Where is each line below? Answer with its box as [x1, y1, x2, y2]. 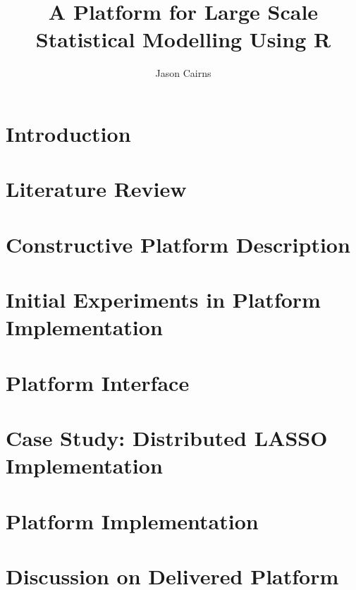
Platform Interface [6, 368, 190, 397]
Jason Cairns [155, 66, 211, 80]
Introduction [6, 119, 131, 147]
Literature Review [6, 174, 187, 203]
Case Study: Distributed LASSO [6, 423, 328, 452]
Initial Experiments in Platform [6, 285, 321, 314]
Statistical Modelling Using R [35, 25, 331, 54]
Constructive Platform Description [6, 229, 350, 258]
